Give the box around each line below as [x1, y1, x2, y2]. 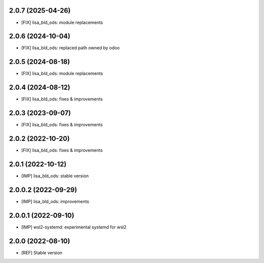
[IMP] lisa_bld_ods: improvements [21, 198, 89, 204]
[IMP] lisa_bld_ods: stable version [21, 173, 89, 179]
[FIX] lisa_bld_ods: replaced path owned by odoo [21, 45, 120, 51]
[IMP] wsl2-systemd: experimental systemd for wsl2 [21, 224, 127, 230]
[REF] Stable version [21, 249, 63, 256]
